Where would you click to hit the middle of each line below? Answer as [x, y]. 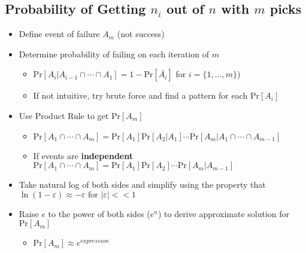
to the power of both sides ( [99, 213]
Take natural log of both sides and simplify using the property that [142, 185]
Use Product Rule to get [64, 115]
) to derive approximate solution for [224, 213]
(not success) [141, 34]
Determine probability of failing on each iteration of [114, 54]
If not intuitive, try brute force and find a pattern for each [140, 95]
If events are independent [83, 155]
